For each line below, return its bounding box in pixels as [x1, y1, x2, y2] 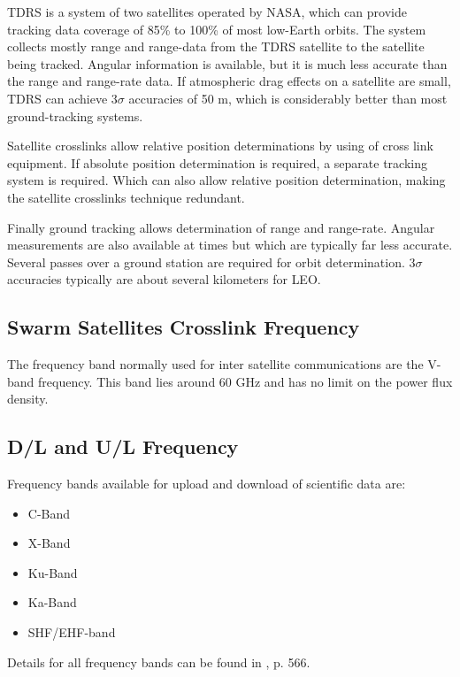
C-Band [27, 504, 71, 522]
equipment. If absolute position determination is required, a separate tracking [7, 153, 427, 172]
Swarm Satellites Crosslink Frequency [7, 313, 360, 341]
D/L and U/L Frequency [7, 433, 239, 460]
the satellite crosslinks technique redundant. [7, 188, 245, 206]
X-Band [27, 534, 71, 552]
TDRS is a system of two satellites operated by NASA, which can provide [7, 3, 407, 20]
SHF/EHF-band [27, 623, 116, 642]
